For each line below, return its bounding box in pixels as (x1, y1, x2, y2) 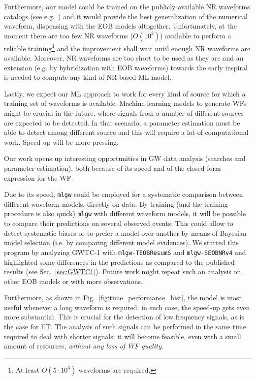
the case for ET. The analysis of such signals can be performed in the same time (4, 321, 246, 332)
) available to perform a (160, 30, 231, 40)
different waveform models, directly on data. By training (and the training (4, 198, 228, 209)
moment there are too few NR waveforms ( (4, 30, 133, 40)
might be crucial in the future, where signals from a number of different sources (4, 108, 244, 118)
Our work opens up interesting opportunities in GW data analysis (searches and (4, 153, 246, 163)
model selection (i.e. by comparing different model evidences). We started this (4, 237, 239, 248)
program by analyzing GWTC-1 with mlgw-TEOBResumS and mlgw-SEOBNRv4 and (4, 247, 246, 257)
